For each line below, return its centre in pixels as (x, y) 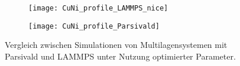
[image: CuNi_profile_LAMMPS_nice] (98, 8)
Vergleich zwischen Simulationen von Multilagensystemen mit (116, 45)
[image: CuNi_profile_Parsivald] (94, 26)
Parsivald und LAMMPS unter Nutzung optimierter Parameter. (120, 56)
